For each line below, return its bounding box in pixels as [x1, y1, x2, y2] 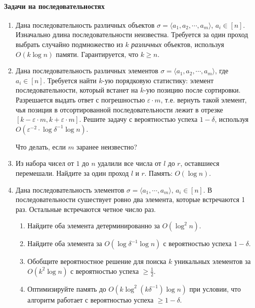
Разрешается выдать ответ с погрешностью [15, 94, 145, 104]
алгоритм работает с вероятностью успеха [27, 294, 154, 305]
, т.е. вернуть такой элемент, [161, 94, 247, 104]
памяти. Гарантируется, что [55, 49, 138, 59]
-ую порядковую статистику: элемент [102, 75, 214, 85]
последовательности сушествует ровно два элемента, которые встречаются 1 [15, 194, 245, 205]
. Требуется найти [43, 75, 97, 85]
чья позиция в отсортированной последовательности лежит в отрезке [15, 104, 223, 114]
